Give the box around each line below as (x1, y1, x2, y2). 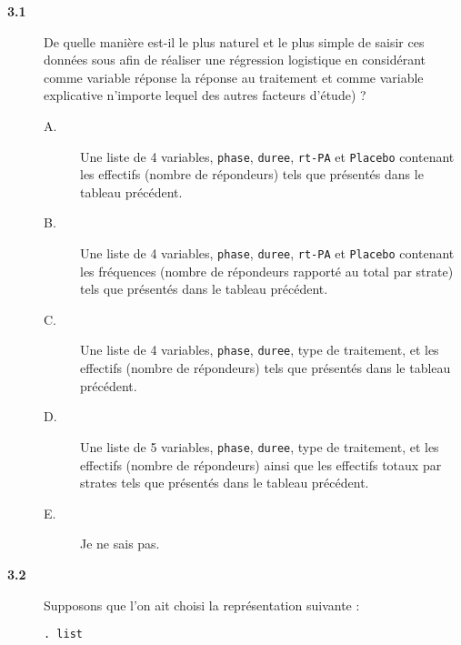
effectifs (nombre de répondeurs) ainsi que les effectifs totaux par (80, 455, 442, 474)
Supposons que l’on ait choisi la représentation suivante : (44, 595, 360, 614)
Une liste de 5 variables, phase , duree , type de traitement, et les (80, 437, 439, 456)
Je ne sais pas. (80, 534, 160, 553)
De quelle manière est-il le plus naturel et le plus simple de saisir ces (44, 32, 425, 51)
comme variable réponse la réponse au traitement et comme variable (44, 67, 424, 86)
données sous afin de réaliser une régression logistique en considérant (44, 50, 426, 69)
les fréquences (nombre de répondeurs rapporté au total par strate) (80, 261, 454, 280)
